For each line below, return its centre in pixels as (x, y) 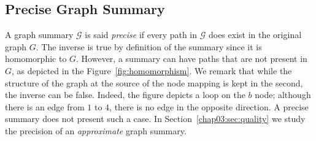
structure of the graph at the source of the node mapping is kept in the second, (154, 82)
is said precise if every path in (141, 35)
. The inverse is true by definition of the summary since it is (149, 46)
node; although (283, 95)
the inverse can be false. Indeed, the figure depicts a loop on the (125, 95)
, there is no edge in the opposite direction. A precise (209, 106)
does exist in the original (255, 35)
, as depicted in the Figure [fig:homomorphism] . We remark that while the (152, 70)
